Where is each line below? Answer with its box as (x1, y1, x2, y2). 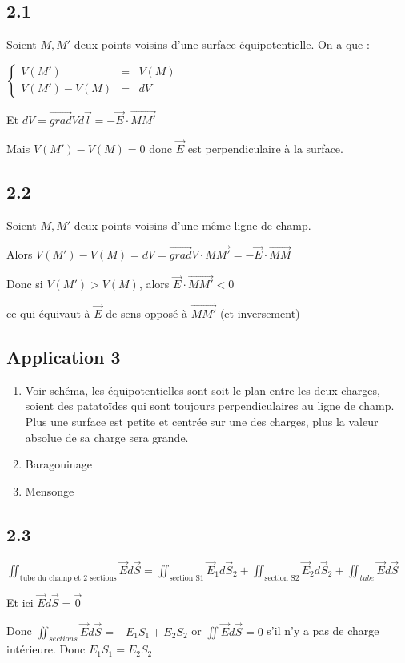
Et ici (6, 593, 34, 610)
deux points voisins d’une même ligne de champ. (74, 216, 311, 233)
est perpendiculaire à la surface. (187, 139, 343, 156)
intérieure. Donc (6, 641, 86, 657)
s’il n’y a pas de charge (267, 622, 379, 639)
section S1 (169, 573, 204, 582)
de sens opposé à (106, 305, 187, 322)
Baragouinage (25, 456, 92, 472)
